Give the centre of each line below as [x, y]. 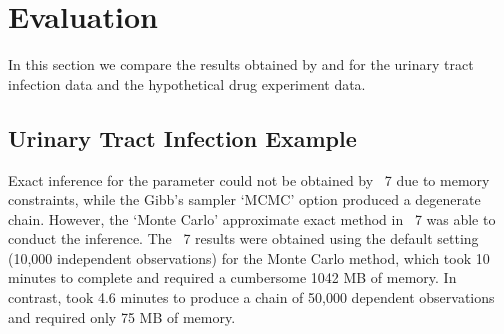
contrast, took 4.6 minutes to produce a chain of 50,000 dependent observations [251, 297]
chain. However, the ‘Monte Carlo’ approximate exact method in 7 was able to [252, 218]
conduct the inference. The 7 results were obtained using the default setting [243, 238]
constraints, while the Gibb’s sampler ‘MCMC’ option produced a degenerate [244, 199]
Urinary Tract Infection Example [182, 137]
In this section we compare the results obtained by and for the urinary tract [241, 64]
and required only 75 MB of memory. [122, 316]
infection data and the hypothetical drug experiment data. [187, 83]
